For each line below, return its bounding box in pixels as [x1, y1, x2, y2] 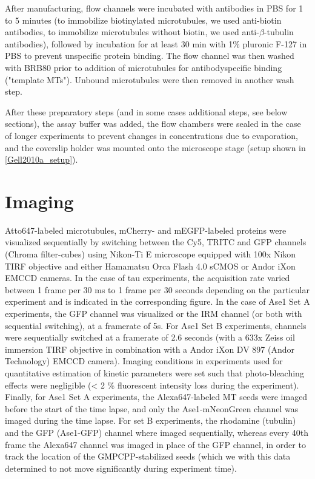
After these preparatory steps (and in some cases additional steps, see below [5, 105, 288, 118]
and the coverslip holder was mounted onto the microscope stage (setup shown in [5, 141, 306, 154]
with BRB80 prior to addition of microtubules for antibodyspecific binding [5, 61, 282, 73]
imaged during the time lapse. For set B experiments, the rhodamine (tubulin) [5, 414, 296, 427]
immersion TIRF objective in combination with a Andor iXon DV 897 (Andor [5, 342, 294, 355]
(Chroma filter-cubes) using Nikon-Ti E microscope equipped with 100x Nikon [5, 248, 296, 260]
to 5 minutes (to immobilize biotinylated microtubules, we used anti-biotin [5, 13, 282, 26]
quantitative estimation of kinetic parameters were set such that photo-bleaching [5, 366, 304, 379]
